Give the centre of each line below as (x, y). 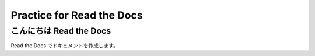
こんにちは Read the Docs (61, 31)
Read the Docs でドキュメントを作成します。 (65, 45)
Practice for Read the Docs (77, 15)
